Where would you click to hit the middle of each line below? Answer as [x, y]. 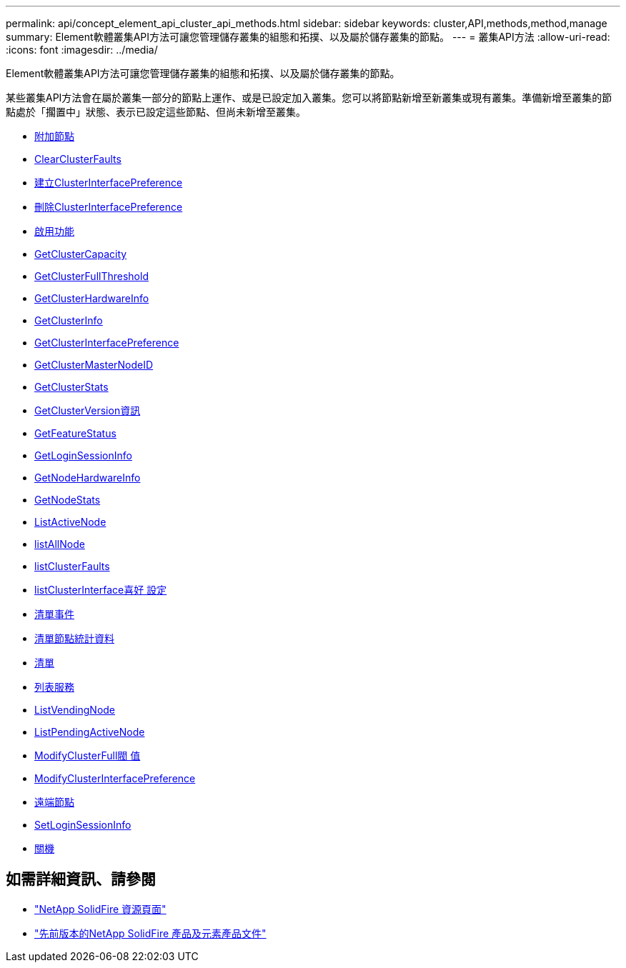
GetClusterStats [71, 387]
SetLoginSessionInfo [83, 825]
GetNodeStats [68, 500]
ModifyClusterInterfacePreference [115, 778]
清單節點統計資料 [74, 638]
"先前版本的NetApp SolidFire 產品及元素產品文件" [150, 933]
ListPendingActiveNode [90, 732]
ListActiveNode [70, 522]
